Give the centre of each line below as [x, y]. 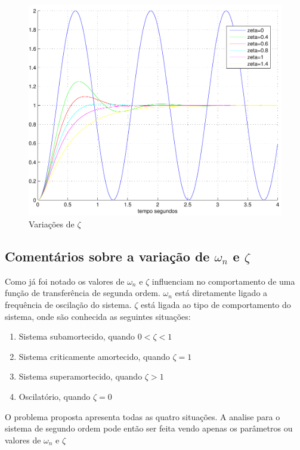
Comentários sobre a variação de [107, 256]
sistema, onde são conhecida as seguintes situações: [98, 316]
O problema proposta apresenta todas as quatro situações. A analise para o [143, 416]
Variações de [52, 224]
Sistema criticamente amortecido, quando [94, 356]
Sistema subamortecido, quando [77, 336]
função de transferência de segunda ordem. [83, 293]
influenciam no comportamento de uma [223, 281]
